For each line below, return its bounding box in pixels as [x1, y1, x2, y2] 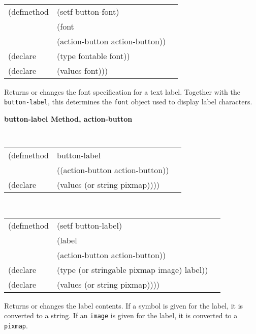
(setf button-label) [57, 219, 122, 231]
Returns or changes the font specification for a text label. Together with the [4, 86, 240, 97]
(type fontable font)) [57, 49, 130, 62]
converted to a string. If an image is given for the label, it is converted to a [4, 310, 238, 321]
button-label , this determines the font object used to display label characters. [4, 96, 252, 107]
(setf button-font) [57, 5, 119, 17]
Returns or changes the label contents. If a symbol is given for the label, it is [4, 300, 243, 311]
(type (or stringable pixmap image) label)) [57, 263, 208, 275]
